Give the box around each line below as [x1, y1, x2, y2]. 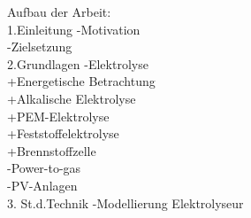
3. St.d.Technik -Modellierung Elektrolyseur [7, 193, 244, 212]
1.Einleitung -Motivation [7, 19, 141, 38]
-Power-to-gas [7, 159, 81, 177]
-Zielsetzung [7, 37, 72, 56]
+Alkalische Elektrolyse [7, 89, 136, 107]
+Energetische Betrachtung [7, 72, 156, 90]
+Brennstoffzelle [7, 141, 96, 160]
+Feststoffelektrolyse [7, 124, 119, 143]
